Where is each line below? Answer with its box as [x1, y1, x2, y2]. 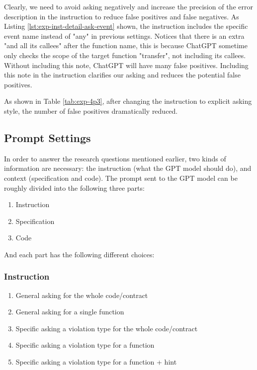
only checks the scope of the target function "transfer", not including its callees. [4, 50, 246, 60]
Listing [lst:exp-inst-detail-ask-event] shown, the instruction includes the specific [4, 21, 248, 31]
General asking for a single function [15, 306, 124, 317]
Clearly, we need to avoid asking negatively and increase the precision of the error [4, 1, 253, 11]
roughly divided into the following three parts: [4, 182, 145, 193]
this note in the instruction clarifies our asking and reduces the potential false [4, 70, 241, 80]
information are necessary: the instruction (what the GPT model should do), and [4, 163, 252, 173]
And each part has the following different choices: [4, 249, 155, 259]
